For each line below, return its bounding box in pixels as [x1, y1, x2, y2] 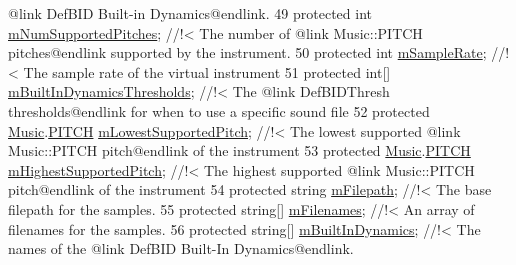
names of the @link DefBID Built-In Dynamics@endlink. [8, 238, 354, 259]
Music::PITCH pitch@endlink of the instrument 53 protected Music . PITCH [8, 140, 471, 161]
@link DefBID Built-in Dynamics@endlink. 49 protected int [8, 3, 372, 23]
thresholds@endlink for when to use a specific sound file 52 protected [8, 100, 430, 121]
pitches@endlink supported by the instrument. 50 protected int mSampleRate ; [8, 42, 487, 63]
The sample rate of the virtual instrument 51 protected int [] [23, 61, 391, 82]
